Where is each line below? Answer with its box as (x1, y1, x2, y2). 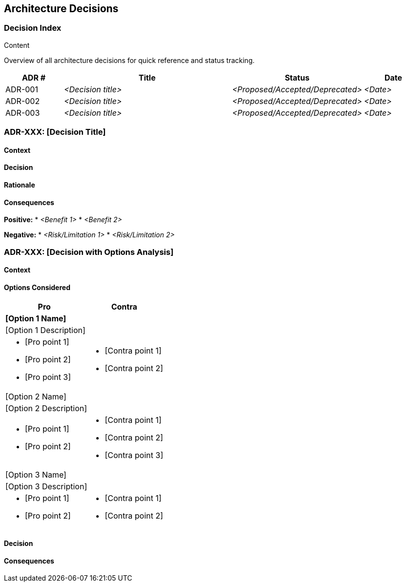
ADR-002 (5, 96, 40, 106)
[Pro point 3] (25, 372, 71, 382)
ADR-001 (5, 84, 38, 94)
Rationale (4, 181, 35, 189)
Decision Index (4, 23, 62, 33)
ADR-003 (5, 107, 40, 118)
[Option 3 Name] (5, 470, 66, 480)
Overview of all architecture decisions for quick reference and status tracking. (4, 56, 255, 64)
